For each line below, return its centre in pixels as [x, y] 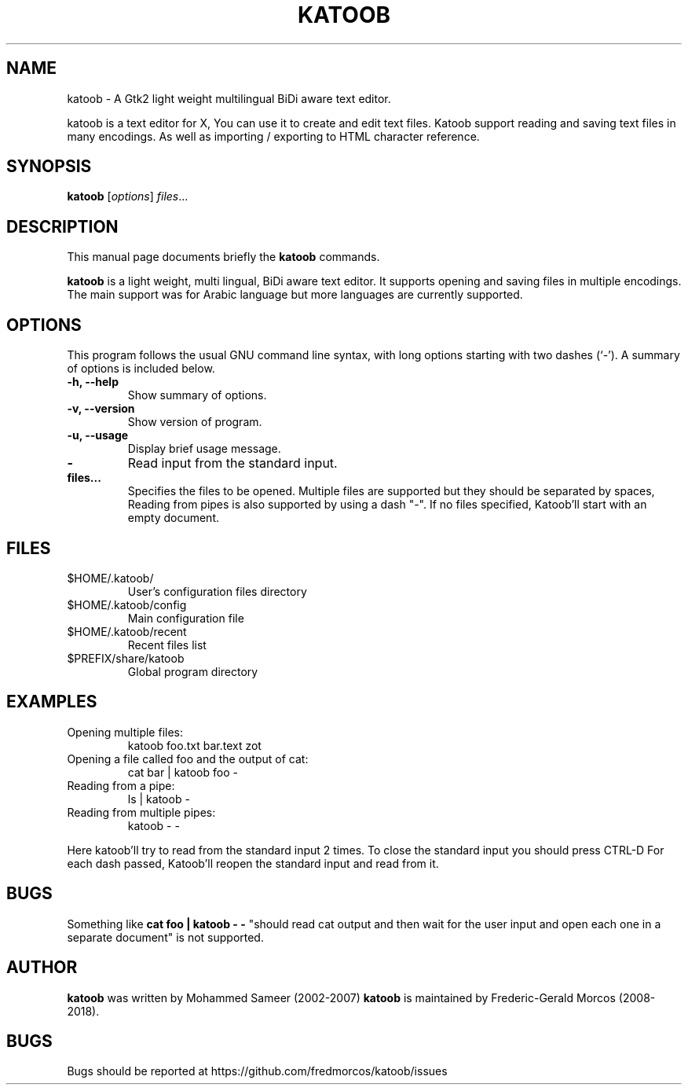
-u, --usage [98, 435]
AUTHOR [42, 968]
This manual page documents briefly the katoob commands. [223, 257]
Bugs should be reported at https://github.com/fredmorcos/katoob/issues [257, 1071]
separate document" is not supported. [165, 937]
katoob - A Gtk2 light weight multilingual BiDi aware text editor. [229, 98]
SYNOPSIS [49, 167]
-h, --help [93, 382]
